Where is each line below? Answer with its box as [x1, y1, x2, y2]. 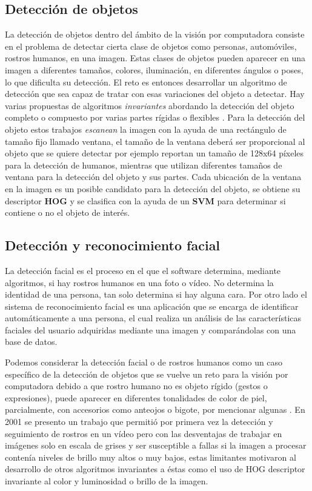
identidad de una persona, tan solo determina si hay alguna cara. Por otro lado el [5, 288, 307, 301]
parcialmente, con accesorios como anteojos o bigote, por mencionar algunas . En [5, 403, 305, 416]
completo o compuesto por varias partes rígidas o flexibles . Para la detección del [5, 111, 305, 124]
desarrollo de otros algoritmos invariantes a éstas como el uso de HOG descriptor [5, 463, 305, 475]
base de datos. [5, 335, 58, 348]
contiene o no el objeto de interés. [5, 206, 130, 219]
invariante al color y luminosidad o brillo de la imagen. [5, 475, 208, 487]
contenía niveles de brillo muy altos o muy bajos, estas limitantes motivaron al [5, 450, 296, 463]
